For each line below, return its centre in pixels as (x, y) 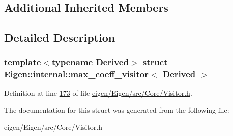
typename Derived (90, 62)
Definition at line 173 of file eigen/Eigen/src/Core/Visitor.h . (98, 93)
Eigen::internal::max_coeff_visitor (76, 74)
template (23, 62)
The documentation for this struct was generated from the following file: (117, 110)
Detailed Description (60, 37)
